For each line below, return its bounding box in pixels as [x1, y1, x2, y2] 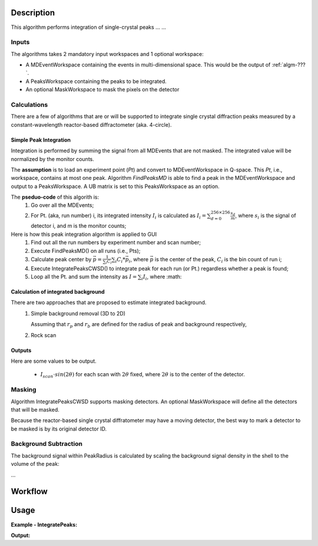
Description [11, 8, 55, 18]
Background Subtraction [11, 440, 82, 448]
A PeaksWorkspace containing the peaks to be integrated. [25, 77, 167, 85]
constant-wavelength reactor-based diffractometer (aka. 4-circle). [11, 121, 172, 128]
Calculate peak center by [31, 255, 92, 262]
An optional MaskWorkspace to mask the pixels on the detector [25, 86, 180, 93]
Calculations [11, 100, 48, 108]
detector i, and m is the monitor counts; [31, 222, 127, 229]
